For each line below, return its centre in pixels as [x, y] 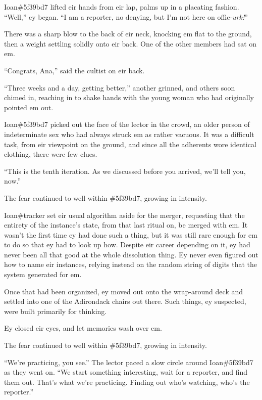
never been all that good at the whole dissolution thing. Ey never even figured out [131, 254]
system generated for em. [43, 274]
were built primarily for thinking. [56, 311]
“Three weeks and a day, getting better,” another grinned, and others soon [120, 87]
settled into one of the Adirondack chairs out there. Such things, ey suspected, [125, 301]
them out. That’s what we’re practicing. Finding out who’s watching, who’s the [127, 382]
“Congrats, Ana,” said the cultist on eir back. [74, 70]
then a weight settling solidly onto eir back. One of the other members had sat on [130, 43]
